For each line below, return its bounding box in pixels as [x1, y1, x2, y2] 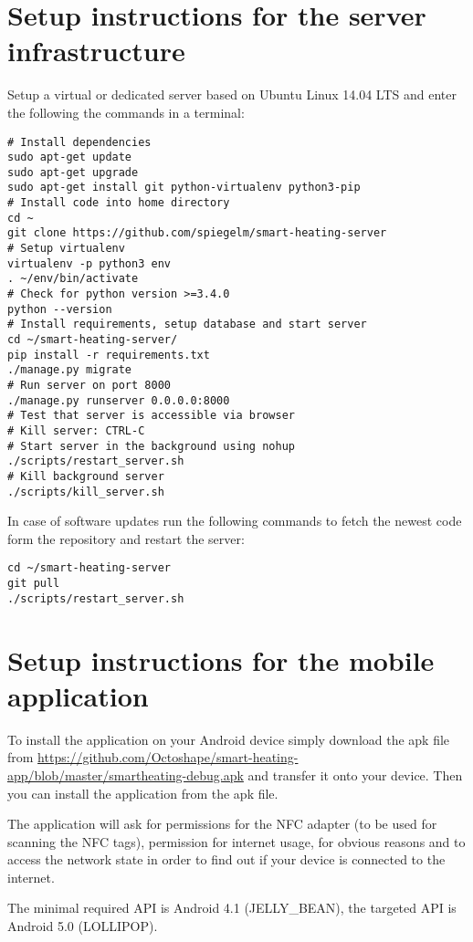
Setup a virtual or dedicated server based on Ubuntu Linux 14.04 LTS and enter [7, 85, 457, 104]
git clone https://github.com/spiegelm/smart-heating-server [7, 226, 387, 240]
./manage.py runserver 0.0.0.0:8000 [7, 393, 230, 407]
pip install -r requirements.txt [7, 348, 210, 361]
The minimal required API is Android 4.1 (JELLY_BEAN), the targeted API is [7, 898, 457, 917]
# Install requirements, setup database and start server [7, 318, 367, 331]
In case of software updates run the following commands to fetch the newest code [7, 511, 462, 530]
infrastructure [7, 32, 185, 69]
